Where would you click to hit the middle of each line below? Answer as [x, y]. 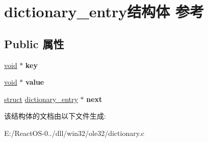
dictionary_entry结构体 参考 [104, 11]
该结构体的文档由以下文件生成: [55, 116]
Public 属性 [34, 43]
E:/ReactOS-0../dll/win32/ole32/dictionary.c [74, 133]
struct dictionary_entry [41, 99]
